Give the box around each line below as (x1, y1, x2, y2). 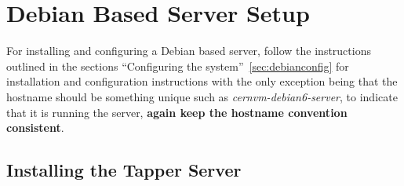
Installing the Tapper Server (6, 158, 242, 182)
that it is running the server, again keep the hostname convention (6, 104, 348, 120)
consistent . (6, 119, 64, 136)
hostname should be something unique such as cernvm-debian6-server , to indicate (6, 88, 398, 104)
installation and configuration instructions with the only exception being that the (6, 73, 398, 89)
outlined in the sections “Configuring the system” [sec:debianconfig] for (6, 57, 349, 74)
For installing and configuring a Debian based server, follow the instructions (6, 42, 371, 59)
